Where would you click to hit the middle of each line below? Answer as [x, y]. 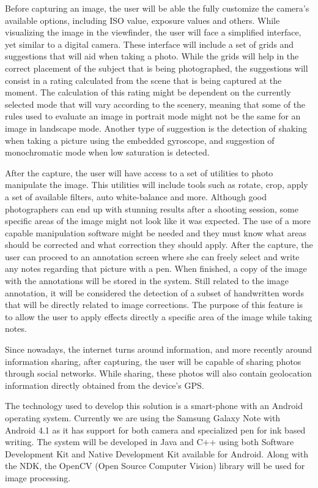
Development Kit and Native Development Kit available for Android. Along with [157, 453]
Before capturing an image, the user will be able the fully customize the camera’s [157, 8]
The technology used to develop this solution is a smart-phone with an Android [154, 406]
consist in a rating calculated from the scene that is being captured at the [143, 80]
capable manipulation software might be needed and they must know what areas [156, 232]
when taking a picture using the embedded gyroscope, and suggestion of [140, 140]
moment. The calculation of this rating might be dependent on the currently [148, 92]
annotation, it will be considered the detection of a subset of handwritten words [154, 292]
